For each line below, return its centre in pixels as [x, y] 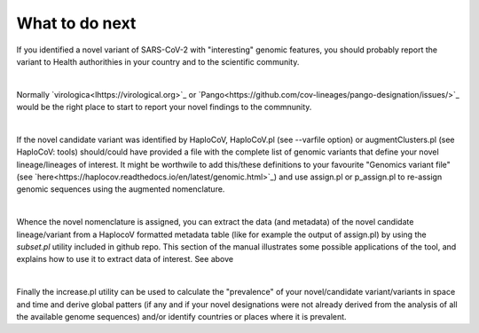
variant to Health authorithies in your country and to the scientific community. [158, 61]
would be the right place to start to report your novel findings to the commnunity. [164, 107]
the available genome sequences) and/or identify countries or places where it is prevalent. [181, 316]
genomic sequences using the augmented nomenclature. [121, 189]
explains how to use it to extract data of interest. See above [125, 259]
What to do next [76, 23]
